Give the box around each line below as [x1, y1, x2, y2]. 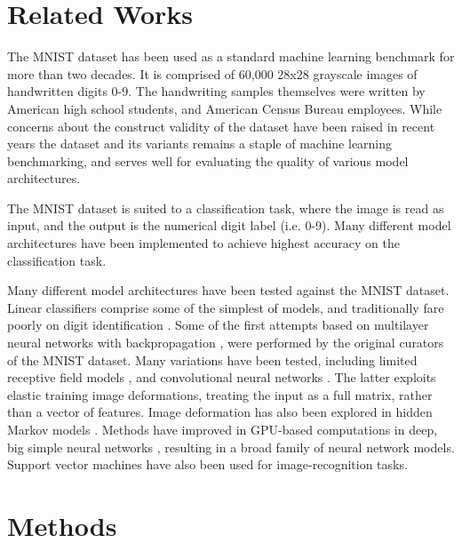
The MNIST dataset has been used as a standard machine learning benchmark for [7, 47, 455, 66]
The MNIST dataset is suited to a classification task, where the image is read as [7, 198, 444, 217]
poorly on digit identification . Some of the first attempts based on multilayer [7, 315, 429, 334]
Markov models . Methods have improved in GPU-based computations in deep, [7, 420, 438, 438]
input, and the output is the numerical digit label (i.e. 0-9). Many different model [7, 216, 451, 235]
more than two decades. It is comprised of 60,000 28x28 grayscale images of [7, 64, 418, 83]
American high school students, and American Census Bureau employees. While [7, 99, 442, 117]
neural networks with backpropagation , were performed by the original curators [7, 333, 444, 352]
